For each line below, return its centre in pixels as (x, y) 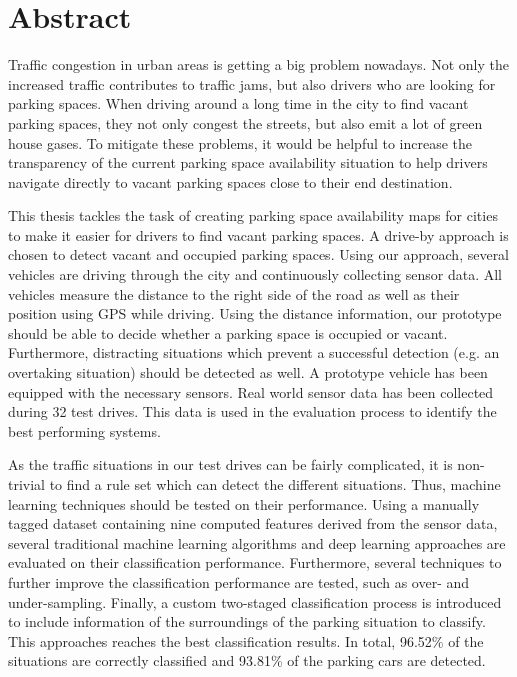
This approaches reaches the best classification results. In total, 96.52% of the (246, 640)
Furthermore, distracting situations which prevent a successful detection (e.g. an (254, 352)
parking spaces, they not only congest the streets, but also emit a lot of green (245, 122)
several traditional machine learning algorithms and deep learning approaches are (257, 542)
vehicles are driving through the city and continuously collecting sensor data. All (255, 274)
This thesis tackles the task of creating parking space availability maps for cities (253, 215)
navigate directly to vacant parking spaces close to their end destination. (230, 181)
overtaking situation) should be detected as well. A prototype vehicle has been (248, 372)
